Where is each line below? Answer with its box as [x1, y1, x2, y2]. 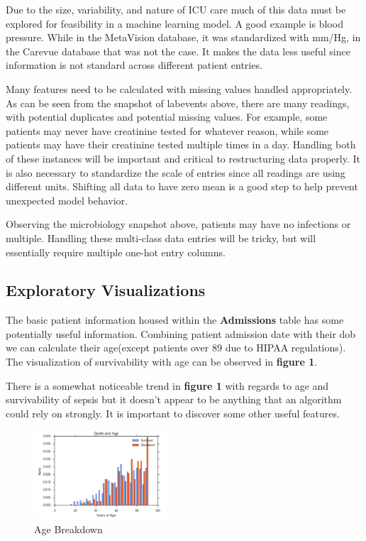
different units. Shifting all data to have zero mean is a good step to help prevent [6, 179, 358, 194]
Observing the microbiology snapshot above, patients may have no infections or [6, 217, 351, 231]
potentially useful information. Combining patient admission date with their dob [6, 326, 356, 341]
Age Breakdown [34, 522, 103, 537]
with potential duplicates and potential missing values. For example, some [6, 109, 328, 124]
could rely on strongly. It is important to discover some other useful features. [6, 405, 340, 420]
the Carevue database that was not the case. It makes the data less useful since [6, 43, 350, 58]
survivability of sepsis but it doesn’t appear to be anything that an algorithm [6, 392, 342, 407]
